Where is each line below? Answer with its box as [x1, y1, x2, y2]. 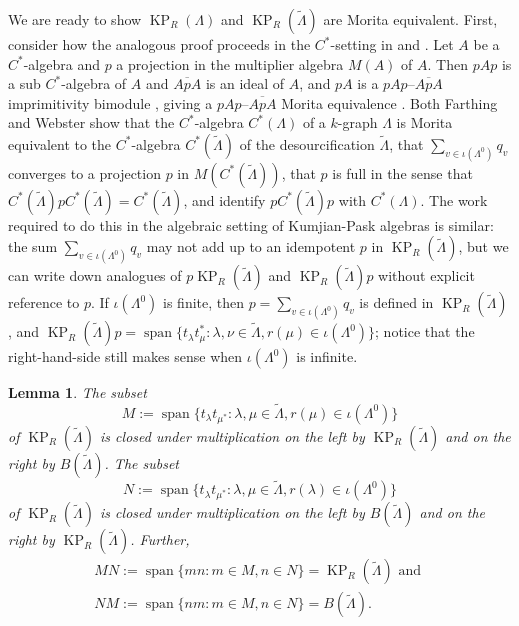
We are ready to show [8, 9, 142, 29]
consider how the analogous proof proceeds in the [8, 34, 311, 54]
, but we [458, 236, 509, 257]
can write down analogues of [8, 265, 182, 286]
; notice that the [375, 321, 475, 342]
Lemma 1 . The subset [8, 382, 147, 403]
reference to [8, 292, 80, 313]
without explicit [378, 265, 475, 286]
